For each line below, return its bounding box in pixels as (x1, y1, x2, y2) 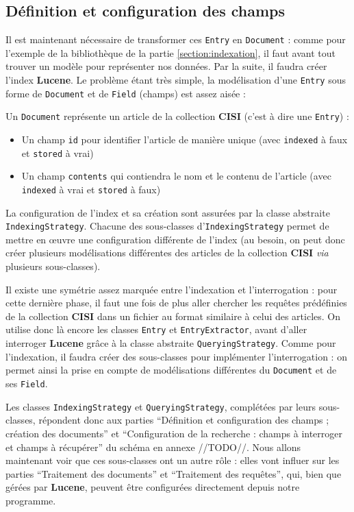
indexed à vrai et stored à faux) (21, 182, 161, 196)
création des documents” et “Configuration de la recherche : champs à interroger (5, 426, 343, 440)
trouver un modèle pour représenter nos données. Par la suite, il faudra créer (5, 59, 327, 73)
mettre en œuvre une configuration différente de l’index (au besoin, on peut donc (5, 232, 345, 246)
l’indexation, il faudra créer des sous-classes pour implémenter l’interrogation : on (5, 349, 347, 363)
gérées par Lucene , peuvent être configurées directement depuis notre (5, 480, 300, 494)
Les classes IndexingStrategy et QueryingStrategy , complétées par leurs (5, 399, 316, 413)
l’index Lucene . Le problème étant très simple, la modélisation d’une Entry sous (5, 73, 346, 87)
